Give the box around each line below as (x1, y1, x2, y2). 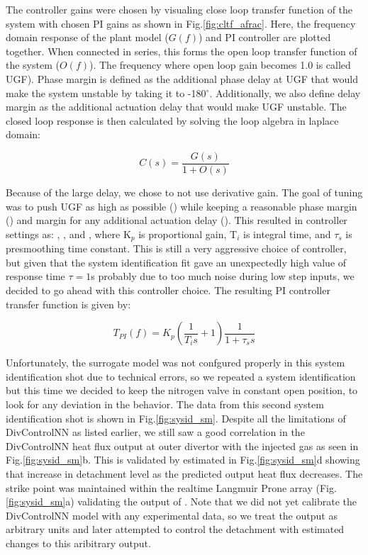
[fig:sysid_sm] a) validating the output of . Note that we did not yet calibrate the (6, 494, 357, 509)
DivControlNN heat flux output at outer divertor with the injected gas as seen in (6, 438, 359, 453)
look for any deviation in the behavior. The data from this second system (6, 396, 324, 411)
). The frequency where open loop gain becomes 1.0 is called (89, 57, 351, 72)
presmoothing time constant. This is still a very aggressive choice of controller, (6, 241, 347, 256)
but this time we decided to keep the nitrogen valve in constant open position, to (6, 383, 358, 398)
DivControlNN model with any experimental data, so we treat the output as (6, 508, 338, 522)
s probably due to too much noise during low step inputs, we (91, 269, 355, 284)
